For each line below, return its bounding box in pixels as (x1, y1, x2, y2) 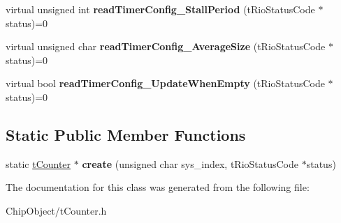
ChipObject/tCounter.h (6, 203, 107, 217)
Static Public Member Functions (6, 123, 246, 145)
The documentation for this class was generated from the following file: (6, 180, 310, 194)
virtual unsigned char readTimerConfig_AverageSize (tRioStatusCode (6, 39, 326, 54)
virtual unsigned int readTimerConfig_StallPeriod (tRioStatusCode (6, 2, 315, 16)
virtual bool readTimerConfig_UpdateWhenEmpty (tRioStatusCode (6, 76, 325, 91)
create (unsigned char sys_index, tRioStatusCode (82, 156, 299, 171)
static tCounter (6, 156, 71, 171)
